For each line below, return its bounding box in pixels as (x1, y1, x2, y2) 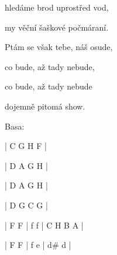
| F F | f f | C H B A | (5, 218, 84, 231)
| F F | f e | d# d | (5, 239, 71, 251)
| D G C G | (5, 198, 48, 211)
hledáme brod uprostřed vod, (5, 1, 109, 13)
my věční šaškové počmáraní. (5, 21, 109, 33)
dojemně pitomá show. (5, 100, 85, 112)
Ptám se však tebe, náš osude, (5, 41, 113, 53)
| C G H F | (5, 140, 47, 152)
